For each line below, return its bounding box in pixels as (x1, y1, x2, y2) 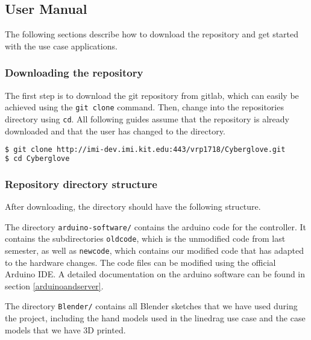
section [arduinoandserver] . (5, 279, 104, 292)
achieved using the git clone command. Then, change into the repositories (5, 101, 284, 113)
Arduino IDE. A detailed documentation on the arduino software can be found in (5, 268, 306, 280)
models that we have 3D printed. (5, 323, 126, 336)
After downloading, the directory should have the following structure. (5, 200, 261, 213)
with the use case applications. (5, 39, 118, 52)
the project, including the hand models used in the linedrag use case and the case (5, 312, 306, 324)
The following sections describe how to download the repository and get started (5, 28, 299, 40)
